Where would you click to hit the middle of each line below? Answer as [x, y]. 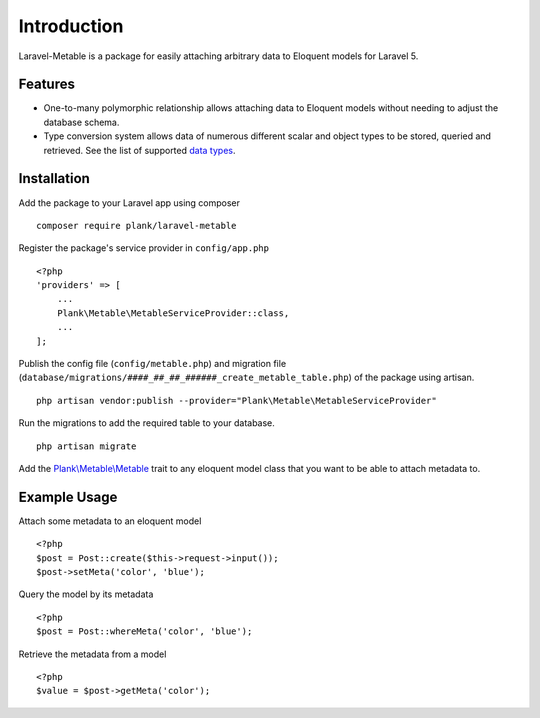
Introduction [71, 26]
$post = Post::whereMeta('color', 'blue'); [144, 631]
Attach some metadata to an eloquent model [110, 521]
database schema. [81, 122]
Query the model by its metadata [86, 594]
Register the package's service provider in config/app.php [144, 248]
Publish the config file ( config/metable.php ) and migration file [152, 364]
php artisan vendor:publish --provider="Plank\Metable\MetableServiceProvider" [236, 400]
